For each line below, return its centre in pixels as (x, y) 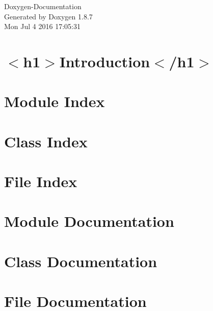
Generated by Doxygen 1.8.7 (48, 16)
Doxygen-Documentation (43, 6)
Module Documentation (89, 221)
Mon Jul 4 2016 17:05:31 (42, 26)
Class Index (46, 141)
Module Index (55, 101)
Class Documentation (81, 261)
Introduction (105, 61)
